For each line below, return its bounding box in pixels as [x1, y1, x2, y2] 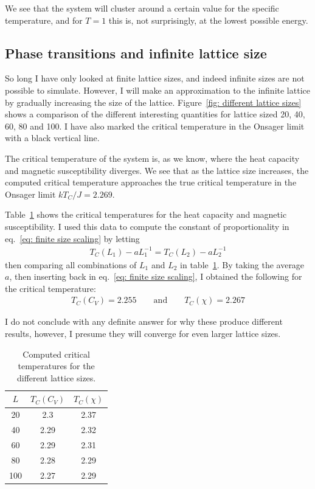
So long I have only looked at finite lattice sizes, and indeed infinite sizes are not [5, 72, 305, 85]
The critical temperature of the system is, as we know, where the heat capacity [5, 151, 300, 164]
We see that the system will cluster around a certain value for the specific [5, 2, 279, 14]
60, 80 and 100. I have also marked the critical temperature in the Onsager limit [5, 119, 305, 132]
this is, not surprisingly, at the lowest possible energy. [108, 13, 308, 26]
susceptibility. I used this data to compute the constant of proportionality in [5, 220, 289, 232]
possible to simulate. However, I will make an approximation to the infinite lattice [5, 83, 310, 96]
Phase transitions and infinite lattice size [5, 43, 267, 62]
